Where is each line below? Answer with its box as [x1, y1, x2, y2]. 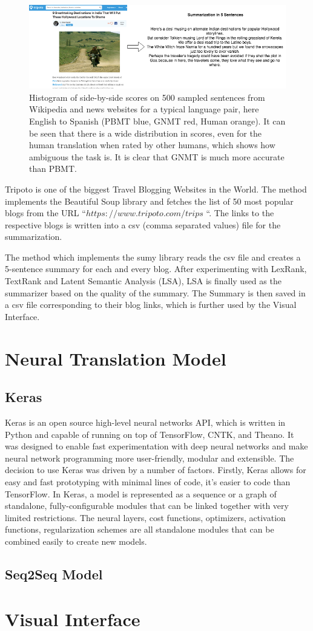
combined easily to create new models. [5, 534, 147, 547]
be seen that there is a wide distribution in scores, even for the [29, 126, 262, 139]
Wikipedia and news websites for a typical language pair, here [29, 103, 259, 115]
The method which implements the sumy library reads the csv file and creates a [5, 250, 301, 263]
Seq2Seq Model [5, 564, 103, 583]
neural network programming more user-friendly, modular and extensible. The [5, 451, 294, 464]
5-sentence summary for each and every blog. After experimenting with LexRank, [5, 262, 307, 275]
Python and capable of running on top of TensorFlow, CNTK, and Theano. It [5, 428, 294, 440]
